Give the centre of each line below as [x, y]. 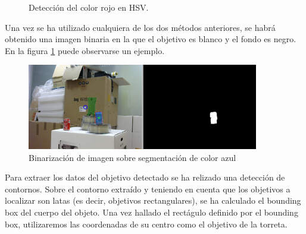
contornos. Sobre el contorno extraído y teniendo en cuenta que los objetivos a [148, 189]
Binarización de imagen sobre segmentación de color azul [132, 157]
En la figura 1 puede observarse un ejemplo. [85, 50]
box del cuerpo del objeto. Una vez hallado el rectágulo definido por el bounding [152, 212]
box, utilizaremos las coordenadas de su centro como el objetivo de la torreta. [146, 224]
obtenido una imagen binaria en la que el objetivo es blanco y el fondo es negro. [151, 39]
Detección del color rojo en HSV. [89, 7]
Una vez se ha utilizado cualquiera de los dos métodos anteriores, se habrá [140, 27]
